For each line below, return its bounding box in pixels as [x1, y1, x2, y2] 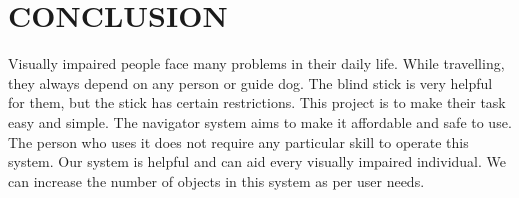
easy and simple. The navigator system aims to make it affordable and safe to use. [8, 111, 512, 132]
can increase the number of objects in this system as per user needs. [8, 170, 425, 191]
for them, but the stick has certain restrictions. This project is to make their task [8, 92, 506, 113]
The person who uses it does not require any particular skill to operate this [8, 131, 469, 152]
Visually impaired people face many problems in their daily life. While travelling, [8, 53, 505, 74]
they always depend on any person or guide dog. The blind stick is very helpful [8, 72, 493, 93]
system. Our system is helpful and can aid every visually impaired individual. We [8, 151, 507, 172]
